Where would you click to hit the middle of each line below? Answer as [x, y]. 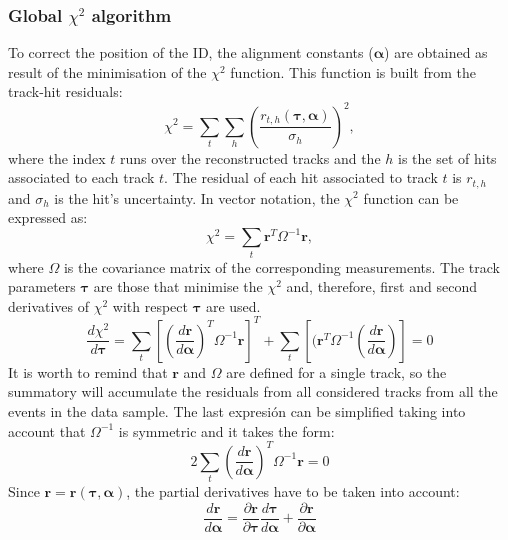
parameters [42, 286]
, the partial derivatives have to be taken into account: [293, 491]
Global [35, 14]
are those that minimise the [178, 286]
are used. [233, 305]
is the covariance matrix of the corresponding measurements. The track [282, 266]
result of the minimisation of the [107, 71]
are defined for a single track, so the [336, 371]
